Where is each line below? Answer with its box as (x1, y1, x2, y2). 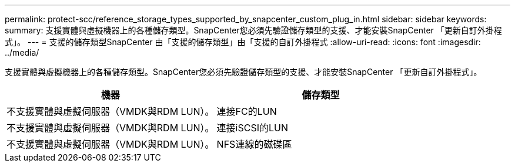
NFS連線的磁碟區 (216, 138, 292, 150)
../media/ (5, 47, 39, 57)
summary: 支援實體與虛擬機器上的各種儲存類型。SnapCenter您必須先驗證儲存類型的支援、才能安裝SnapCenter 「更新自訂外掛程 (5, 25, 502, 35)
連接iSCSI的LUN (216, 122, 289, 134)
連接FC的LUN (216, 105, 277, 117)
